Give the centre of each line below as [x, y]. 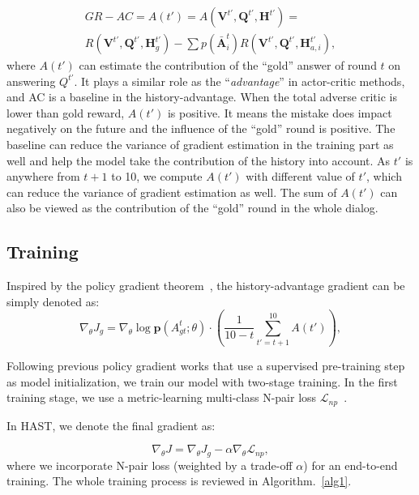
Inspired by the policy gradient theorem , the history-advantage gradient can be [206, 286]
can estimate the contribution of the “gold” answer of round [228, 65]
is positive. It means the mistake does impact [280, 112]
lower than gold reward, [66, 112]
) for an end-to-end [351, 465]
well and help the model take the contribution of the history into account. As [199, 160]
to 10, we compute [157, 176]
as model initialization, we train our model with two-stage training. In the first [202, 381]
